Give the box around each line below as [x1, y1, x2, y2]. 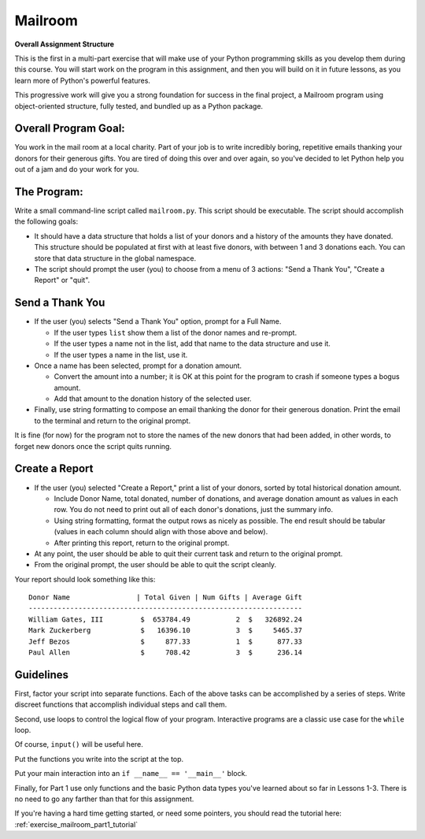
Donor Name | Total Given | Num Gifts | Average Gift [28, 593, 303, 602]
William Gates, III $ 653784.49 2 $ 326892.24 [28, 614, 303, 624]
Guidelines [14, 668, 68, 681]
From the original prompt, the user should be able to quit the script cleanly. [34, 560, 277, 570]
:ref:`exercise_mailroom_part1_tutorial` [14, 819, 138, 829]
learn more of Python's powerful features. [14, 76, 151, 85]
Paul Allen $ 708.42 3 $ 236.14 [28, 648, 303, 657]
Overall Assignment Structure [14, 39, 114, 49]
